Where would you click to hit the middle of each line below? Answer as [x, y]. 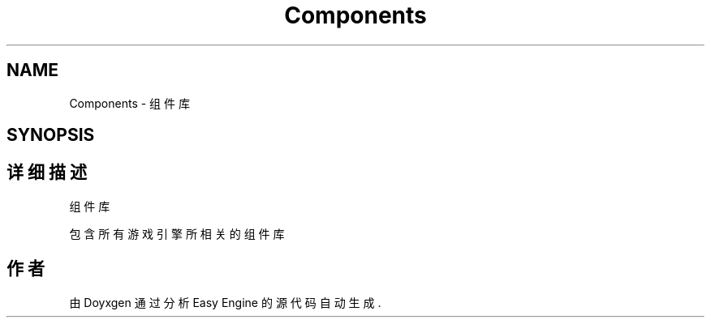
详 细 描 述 [47, 173]
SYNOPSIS [51, 135]
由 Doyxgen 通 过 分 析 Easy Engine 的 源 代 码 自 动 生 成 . [225, 302]
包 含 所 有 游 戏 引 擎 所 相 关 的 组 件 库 [177, 233]
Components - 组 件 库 [129, 103]
